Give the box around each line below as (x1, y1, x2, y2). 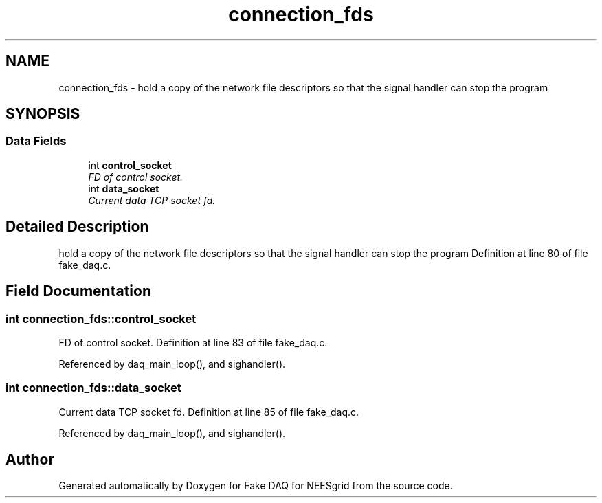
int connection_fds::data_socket (5, 381, 181, 395)
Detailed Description (5, 218, 149, 236)
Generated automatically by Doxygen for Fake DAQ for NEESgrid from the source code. (58, 480, 453, 492)
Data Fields (5, 134, 67, 148)
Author (5, 451, 54, 469)
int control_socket (88, 159, 172, 171)
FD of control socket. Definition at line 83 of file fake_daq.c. (58, 336, 328, 348)
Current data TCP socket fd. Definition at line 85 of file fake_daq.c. (58, 405, 359, 418)
